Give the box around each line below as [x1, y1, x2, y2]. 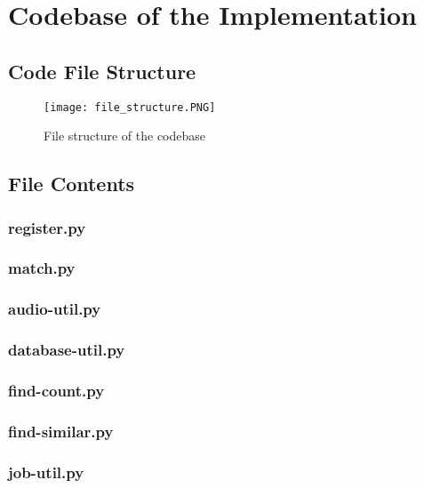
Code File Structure [8, 57, 196, 84]
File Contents [8, 170, 135, 197]
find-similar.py [8, 420, 114, 442]
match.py [8, 257, 76, 279]
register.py [8, 216, 86, 238]
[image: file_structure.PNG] [44, 100, 216, 114]
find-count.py [8, 379, 105, 401]
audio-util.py [8, 298, 101, 320]
